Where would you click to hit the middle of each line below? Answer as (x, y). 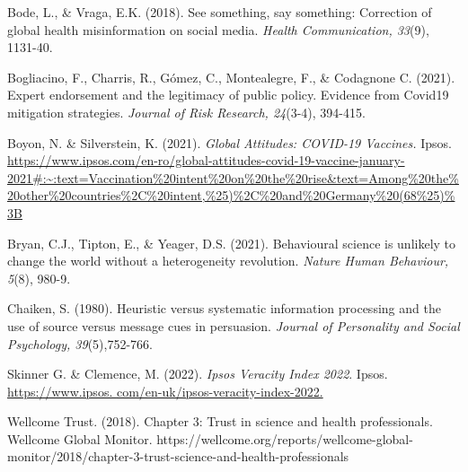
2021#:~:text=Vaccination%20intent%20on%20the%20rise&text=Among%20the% (233, 177)
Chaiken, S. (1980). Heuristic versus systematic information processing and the (224, 308)
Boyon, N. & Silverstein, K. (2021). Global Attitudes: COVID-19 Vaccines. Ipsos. (230, 142)
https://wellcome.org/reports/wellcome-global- (285, 438)
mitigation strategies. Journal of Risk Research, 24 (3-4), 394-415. (186, 112)
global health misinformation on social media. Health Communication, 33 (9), (218, 29)
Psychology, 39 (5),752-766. (80, 343)
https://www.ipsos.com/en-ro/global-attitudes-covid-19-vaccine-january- (206, 160)
